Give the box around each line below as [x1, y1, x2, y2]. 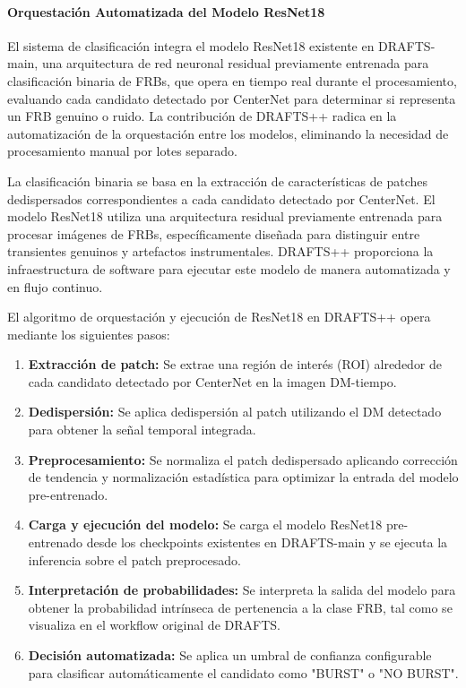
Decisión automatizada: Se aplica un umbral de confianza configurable [28, 646, 432, 665]
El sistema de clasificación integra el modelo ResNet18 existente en [7, 36, 375, 55]
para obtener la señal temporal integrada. [28, 420, 256, 439]
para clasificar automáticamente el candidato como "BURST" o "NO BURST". [28, 663, 459, 682]
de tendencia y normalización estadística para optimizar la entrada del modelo [28, 468, 459, 486]
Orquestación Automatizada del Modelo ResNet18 [7, 2, 325, 21]
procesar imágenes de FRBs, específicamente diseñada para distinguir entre [7, 224, 420, 243]
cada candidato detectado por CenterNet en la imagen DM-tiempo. [28, 372, 397, 391]
